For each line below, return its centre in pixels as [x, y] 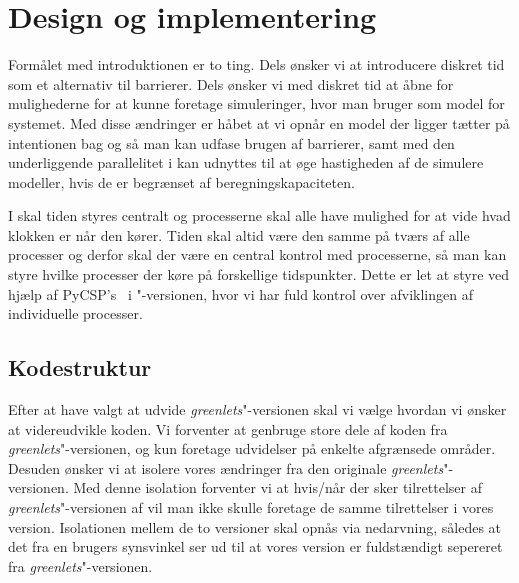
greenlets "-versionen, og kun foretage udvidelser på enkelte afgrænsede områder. [252, 448]
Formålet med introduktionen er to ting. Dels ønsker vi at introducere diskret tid [256, 64]
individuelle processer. [75, 313]
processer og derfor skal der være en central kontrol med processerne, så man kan [257, 254]
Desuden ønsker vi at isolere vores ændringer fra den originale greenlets [226, 467]
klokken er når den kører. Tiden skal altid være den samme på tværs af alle [239, 234]
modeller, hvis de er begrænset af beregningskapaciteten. [181, 181]
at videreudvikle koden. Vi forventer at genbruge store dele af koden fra [228, 428]
